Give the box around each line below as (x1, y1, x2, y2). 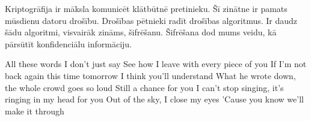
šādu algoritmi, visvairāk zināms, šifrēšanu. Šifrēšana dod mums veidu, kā (5, 26, 277, 38)
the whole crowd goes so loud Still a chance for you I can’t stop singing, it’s (5, 81, 284, 93)
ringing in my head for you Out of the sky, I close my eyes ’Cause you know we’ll (5, 93, 304, 105)
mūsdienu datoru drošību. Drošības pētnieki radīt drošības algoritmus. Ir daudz (5, 14, 298, 26)
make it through (5, 104, 64, 117)
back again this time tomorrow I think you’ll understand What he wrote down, (5, 69, 296, 81)
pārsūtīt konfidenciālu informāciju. (5, 37, 132, 50)
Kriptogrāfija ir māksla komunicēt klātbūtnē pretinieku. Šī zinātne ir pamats (5, 2, 288, 14)
